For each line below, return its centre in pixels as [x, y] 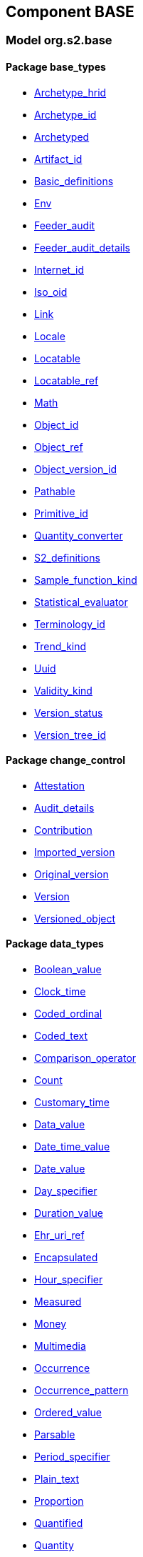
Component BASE [70, 12]
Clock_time [60, 992]
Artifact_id [58, 159]
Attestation [60, 785]
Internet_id [59, 269]
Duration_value [69, 1213]
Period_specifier [72, 1457]
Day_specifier [66, 1191]
